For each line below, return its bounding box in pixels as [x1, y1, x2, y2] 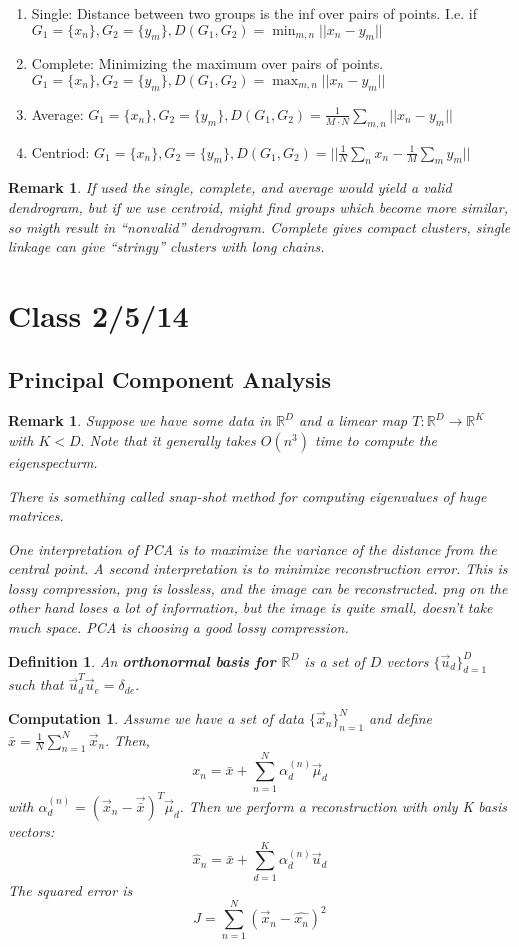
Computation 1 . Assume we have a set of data [8, 707, 304, 728]
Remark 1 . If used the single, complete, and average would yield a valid [8, 177, 452, 198]
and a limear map [299, 410, 408, 431]
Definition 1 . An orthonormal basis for [8, 650, 276, 671]
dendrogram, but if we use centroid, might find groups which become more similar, [8, 196, 508, 217]
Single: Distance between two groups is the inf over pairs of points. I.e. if [31, 3, 477, 23]
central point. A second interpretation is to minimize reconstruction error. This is [8, 558, 508, 579]
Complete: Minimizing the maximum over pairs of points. [31, 53, 384, 74]
